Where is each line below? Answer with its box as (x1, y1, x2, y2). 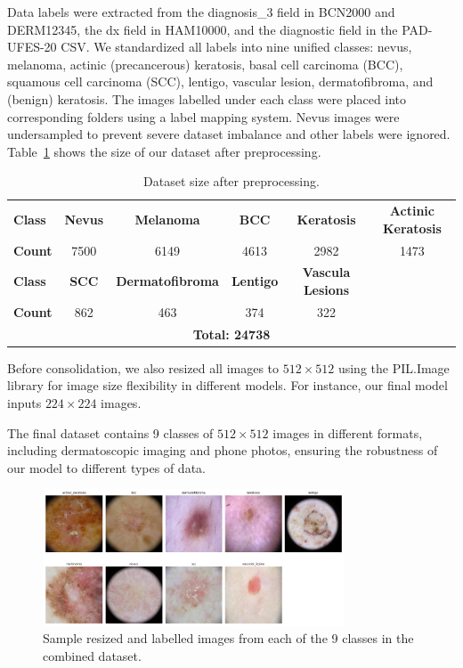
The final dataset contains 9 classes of (7, 423, 214, 442)
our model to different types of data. (7, 458, 206, 477)
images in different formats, (272, 423, 423, 442)
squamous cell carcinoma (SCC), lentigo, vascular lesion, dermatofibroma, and (7, 72, 434, 91)
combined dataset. (43, 646, 142, 664)
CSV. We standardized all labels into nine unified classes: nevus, (61, 37, 412, 56)
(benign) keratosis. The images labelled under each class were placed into (7, 89, 407, 108)
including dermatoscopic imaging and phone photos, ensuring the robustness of (7, 441, 438, 460)
